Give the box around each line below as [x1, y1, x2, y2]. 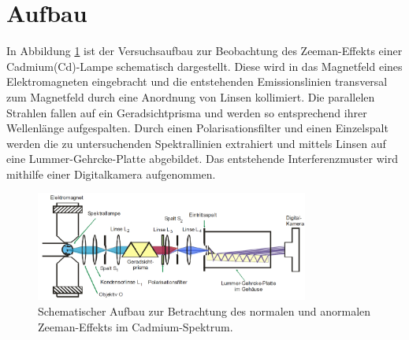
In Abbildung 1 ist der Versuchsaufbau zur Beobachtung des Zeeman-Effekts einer [6, 42, 403, 59]
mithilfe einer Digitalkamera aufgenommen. [6, 165, 216, 182]
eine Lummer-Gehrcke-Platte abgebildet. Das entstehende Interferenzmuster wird [6, 150, 398, 167]
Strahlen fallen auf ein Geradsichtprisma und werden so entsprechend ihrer [6, 104, 367, 120]
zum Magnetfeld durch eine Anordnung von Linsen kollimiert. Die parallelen [6, 88, 375, 105]
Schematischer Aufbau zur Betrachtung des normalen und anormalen [38, 303, 371, 319]
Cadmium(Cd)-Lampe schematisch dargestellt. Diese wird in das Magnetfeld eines [6, 57, 403, 74]
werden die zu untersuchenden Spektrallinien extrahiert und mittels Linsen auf [6, 135, 386, 151]
